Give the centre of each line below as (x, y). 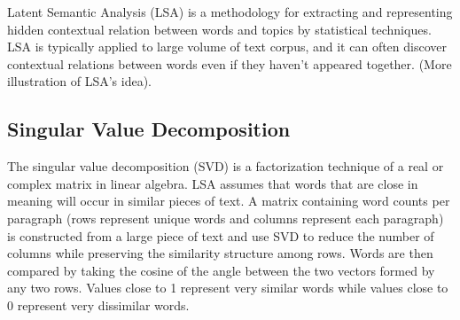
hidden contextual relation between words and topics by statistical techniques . (219, 29)
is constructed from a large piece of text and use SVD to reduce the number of (221, 235)
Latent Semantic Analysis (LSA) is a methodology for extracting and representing (230, 12)
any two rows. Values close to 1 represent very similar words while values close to (228, 288)
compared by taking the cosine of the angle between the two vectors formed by (221, 270)
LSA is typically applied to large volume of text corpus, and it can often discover (227, 47)
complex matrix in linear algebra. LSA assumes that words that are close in (213, 183)
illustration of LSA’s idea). (79, 81)
